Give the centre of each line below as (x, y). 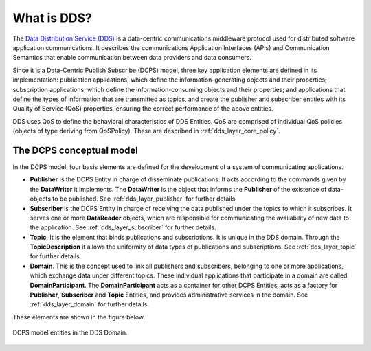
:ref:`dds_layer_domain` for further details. (90, 304)
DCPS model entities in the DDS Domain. (70, 332)
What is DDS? (52, 18)
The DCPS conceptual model (76, 150)
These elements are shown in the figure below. (79, 317)
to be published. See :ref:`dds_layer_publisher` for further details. (145, 199)
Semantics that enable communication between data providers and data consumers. (132, 58)
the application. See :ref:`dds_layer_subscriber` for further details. (123, 227)
